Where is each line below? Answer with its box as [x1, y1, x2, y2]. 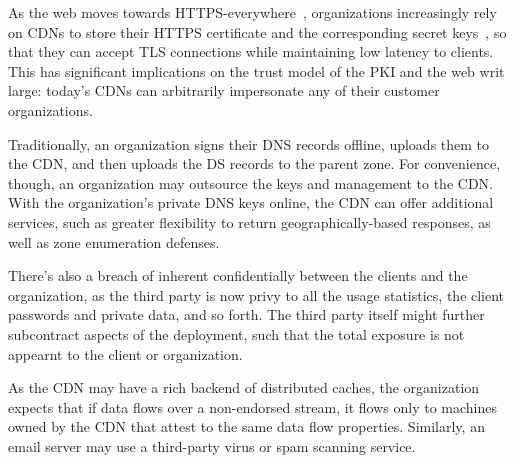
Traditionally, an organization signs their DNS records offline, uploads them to [8, 133, 490, 154]
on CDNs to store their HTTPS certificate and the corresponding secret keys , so [8, 21, 507, 42]
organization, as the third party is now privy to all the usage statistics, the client [8, 284, 505, 305]
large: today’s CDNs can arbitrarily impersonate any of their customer [8, 80, 440, 101]
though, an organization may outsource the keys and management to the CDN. [8, 172, 493, 193]
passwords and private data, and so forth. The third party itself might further [8, 304, 485, 325]
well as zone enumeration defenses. [8, 231, 220, 252]
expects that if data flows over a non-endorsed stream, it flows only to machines [8, 396, 497, 417]
